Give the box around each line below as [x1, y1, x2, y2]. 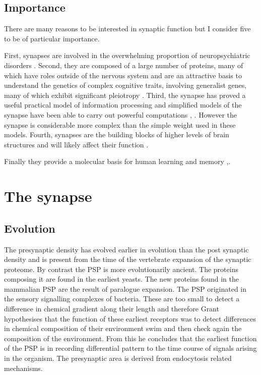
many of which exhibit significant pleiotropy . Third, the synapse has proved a [4, 89, 246, 100]
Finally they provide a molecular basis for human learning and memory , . [4, 156, 231, 167]
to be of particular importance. [4, 33, 100, 43]
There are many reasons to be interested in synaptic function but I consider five [4, 23, 251, 34]
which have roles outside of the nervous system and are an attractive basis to [4, 70, 242, 80]
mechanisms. [4, 362, 43, 373]
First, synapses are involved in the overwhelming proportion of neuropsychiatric [4, 50, 250, 61]
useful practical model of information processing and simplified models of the [4, 99, 242, 110]
